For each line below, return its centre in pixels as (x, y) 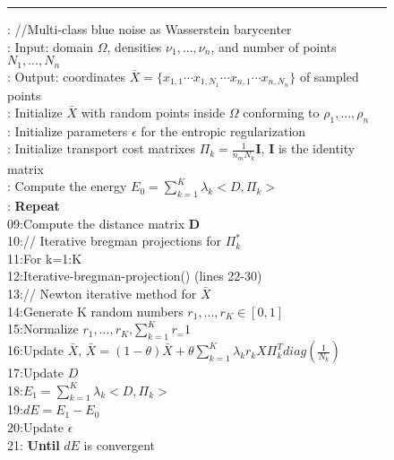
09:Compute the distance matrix (96, 223)
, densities (134, 46)
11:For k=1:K (45, 258)
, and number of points (274, 46)
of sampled (329, 76)
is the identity (317, 148)
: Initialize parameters (68, 130)
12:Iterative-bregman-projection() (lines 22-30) (135, 276)
